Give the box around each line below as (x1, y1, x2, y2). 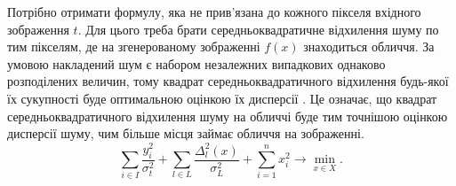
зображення (7, 19, 69, 38)
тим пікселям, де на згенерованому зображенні (7, 37, 260, 56)
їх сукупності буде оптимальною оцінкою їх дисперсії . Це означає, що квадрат (7, 89, 437, 107)
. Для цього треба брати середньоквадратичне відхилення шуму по (77, 19, 439, 38)
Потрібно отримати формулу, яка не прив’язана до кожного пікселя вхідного (7, 3, 421, 20)
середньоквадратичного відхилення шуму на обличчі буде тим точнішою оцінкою (7, 106, 448, 125)
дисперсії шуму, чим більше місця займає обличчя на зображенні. (7, 124, 364, 143)
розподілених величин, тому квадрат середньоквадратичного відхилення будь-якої (7, 72, 449, 90)
